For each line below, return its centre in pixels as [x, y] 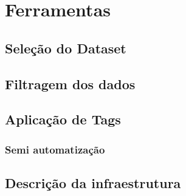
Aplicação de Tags [63, 119]
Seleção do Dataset [66, 48]
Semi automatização [55, 149]
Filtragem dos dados [70, 83]
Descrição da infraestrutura [93, 182]
